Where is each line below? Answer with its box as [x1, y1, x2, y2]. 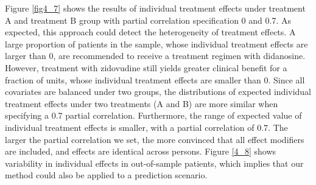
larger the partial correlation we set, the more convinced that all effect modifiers [5, 133, 304, 145]
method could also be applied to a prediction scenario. [5, 169, 208, 181]
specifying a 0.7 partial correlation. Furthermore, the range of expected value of [5, 109, 302, 122]
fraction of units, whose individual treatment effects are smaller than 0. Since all [5, 73, 305, 86]
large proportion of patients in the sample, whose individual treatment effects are [5, 37, 308, 50]
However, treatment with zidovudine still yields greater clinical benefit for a [5, 61, 287, 74]
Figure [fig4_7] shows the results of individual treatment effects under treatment [5, 2, 306, 14]
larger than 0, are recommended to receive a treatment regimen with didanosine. [5, 49, 306, 62]
